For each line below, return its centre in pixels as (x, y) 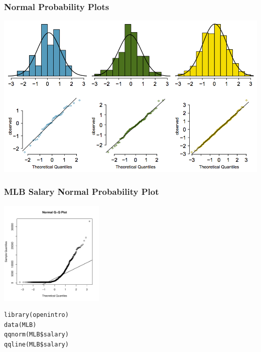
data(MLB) (20, 325)
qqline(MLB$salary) (36, 344)
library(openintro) (36, 315)
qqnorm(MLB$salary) (36, 335)
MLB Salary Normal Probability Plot (82, 192)
